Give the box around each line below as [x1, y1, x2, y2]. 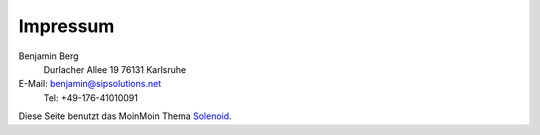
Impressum [18, 15, 115, 37]
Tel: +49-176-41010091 [43, 91, 139, 104]
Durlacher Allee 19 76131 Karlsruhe [43, 63, 187, 75]
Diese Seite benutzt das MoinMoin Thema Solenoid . [18, 110, 232, 122]
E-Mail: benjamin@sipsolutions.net [18, 78, 162, 90]
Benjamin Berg [18, 50, 79, 62]
